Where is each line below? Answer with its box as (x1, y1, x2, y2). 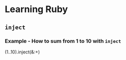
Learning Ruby (5, 4, 68, 15)
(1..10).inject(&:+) (5, 49, 40, 55)
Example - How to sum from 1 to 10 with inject (5, 37, 121, 44)
